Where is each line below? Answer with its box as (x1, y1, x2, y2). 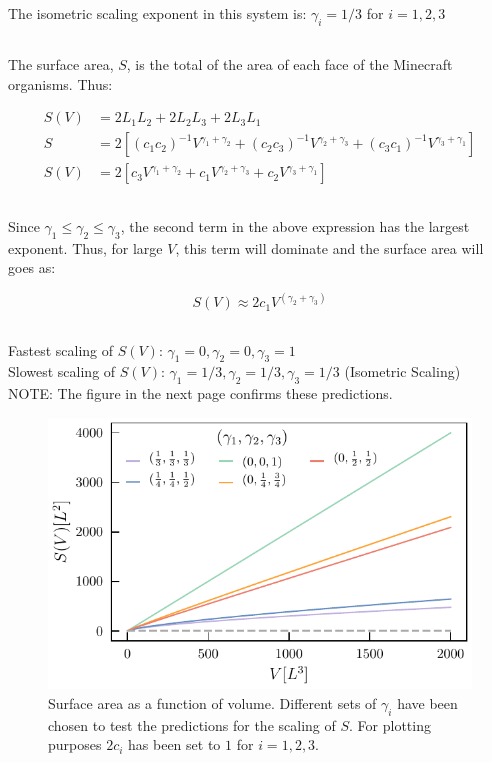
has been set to (128, 734, 221, 755)
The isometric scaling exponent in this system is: (8, 3, 307, 23)
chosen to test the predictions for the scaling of (48, 714, 336, 735)
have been (397, 692, 458, 713)
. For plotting (349, 714, 431, 735)
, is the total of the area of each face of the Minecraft (126, 54, 453, 75)
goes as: (8, 257, 56, 278)
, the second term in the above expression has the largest (120, 215, 470, 236)
